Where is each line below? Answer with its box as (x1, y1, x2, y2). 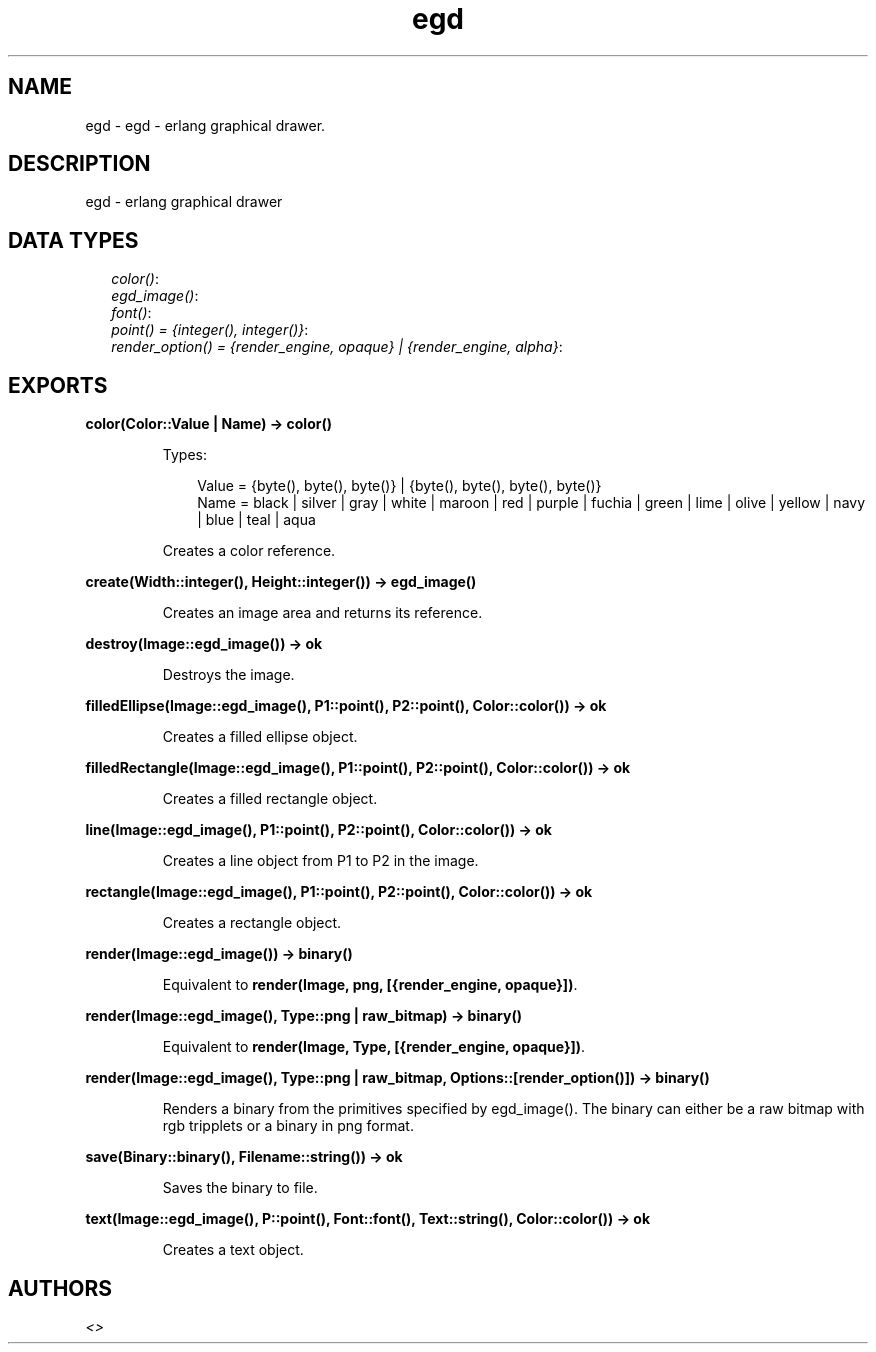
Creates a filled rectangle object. (162, 790, 378, 808)
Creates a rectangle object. (162, 914, 342, 932)
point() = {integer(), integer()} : (111, 321, 309, 339)
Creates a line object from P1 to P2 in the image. (162, 852, 479, 870)
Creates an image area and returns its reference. (162, 604, 483, 622)
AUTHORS (8, 1275, 113, 1301)
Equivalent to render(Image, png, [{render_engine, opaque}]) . (162, 976, 578, 994)
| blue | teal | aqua (197, 511, 316, 529)
